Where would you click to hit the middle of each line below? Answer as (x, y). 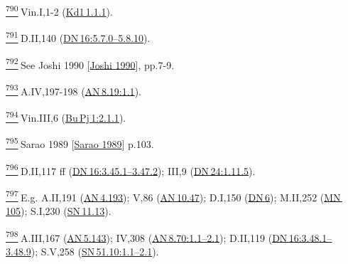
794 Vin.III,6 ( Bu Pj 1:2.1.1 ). (66, 116)
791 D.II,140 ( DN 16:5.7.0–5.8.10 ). (78, 37)
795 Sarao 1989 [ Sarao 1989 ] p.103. (80, 143)
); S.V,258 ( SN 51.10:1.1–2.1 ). (95, 251)
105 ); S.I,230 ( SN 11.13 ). (59, 211)
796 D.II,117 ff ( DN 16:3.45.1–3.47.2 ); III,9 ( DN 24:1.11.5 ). (131, 169)
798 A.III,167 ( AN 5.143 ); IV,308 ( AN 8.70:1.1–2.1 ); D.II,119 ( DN (147, 236)
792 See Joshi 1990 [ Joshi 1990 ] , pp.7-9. (90, 63)
